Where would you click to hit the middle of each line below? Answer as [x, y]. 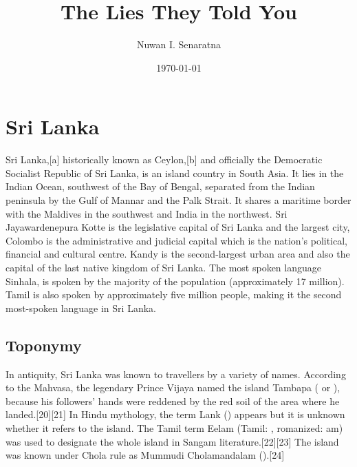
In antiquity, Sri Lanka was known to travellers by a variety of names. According [176, 374]
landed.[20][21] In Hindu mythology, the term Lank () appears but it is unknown [175, 414]
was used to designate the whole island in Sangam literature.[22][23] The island [172, 441]
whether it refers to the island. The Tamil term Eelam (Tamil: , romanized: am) [174, 427]
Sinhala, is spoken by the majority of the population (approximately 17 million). [175, 281]
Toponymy [44, 345]
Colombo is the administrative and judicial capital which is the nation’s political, [176, 240]
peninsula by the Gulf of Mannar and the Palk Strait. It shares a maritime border [178, 200]
